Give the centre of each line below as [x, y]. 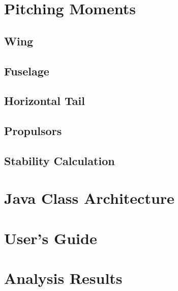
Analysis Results [63, 278]
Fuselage [27, 71]
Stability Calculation [60, 160]
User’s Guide [51, 238]
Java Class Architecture [89, 198]
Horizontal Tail [44, 101]
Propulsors [33, 131]
